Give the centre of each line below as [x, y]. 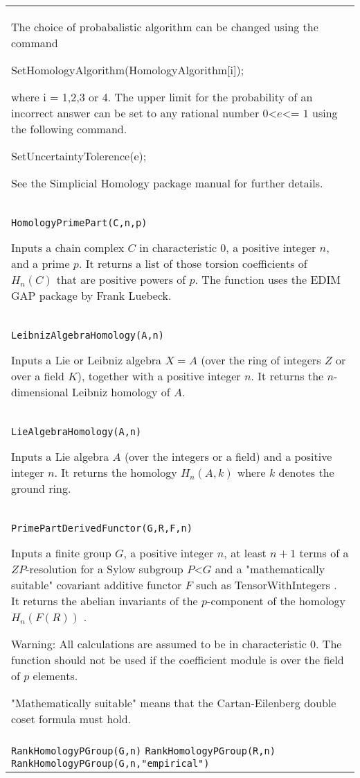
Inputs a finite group [61, 553]
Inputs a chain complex [68, 247]
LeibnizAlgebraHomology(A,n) [88, 335]
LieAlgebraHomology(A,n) [76, 432]
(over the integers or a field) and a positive [228, 456]
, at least [245, 553]
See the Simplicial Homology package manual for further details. [167, 183]
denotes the [306, 472]
